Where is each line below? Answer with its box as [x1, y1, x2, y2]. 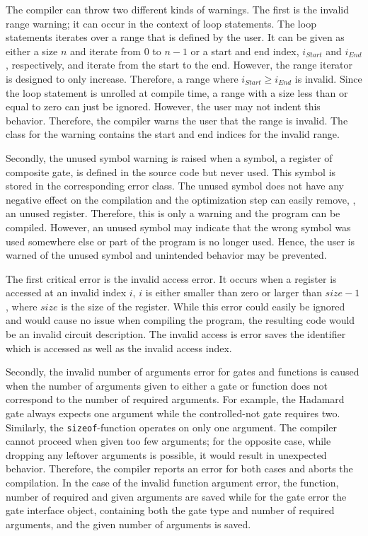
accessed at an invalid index [6, 285, 127, 300]
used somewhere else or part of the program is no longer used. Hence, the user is [6, 233, 355, 248]
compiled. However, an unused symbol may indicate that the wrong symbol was [6, 219, 351, 234]
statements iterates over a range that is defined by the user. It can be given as [6, 30, 345, 45]
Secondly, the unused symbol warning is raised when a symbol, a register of [6, 150, 333, 165]
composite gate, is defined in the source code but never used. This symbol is [6, 164, 336, 179]
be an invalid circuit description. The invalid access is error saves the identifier [6, 327, 346, 342]
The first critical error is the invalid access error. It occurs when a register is [6, 271, 337, 286]
